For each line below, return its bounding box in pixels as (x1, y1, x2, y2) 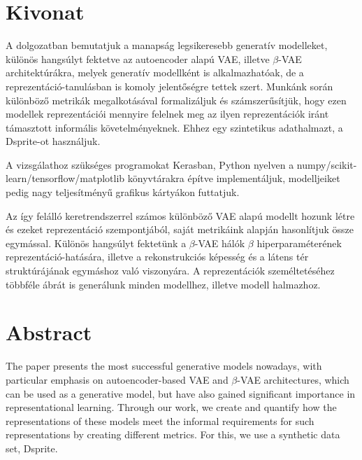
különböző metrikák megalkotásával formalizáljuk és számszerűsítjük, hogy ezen (6, 92, 347, 107)
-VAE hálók (194, 235, 245, 250)
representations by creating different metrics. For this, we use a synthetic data (6, 427, 340, 442)
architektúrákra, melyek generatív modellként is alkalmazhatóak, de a (6, 65, 304, 80)
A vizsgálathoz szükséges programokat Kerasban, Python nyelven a (6, 157, 294, 172)
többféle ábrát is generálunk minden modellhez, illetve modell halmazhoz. (6, 277, 321, 291)
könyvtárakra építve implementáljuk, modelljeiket (127, 171, 340, 186)
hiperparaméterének (256, 235, 342, 250)
